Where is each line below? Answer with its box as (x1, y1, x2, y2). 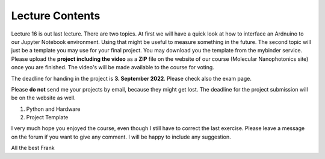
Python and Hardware (26, 105, 81, 113)
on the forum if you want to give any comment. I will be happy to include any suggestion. (11, 133, 231, 140)
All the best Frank (11, 145, 55, 152)
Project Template (26, 114, 69, 121)
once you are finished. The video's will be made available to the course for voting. (11, 64, 215, 71)
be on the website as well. (11, 94, 76, 102)
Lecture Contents (11, 9, 101, 22)
